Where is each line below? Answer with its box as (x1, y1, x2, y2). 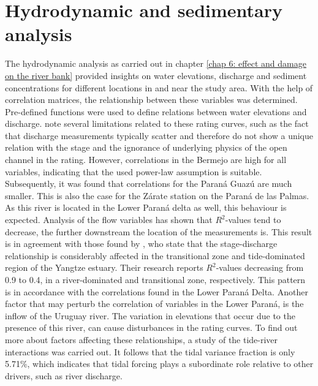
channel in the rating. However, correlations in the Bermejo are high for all (5, 153, 287, 166)
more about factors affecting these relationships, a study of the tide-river (5, 333, 278, 346)
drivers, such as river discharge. (5, 369, 123, 382)
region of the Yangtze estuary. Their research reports (5, 261, 203, 274)
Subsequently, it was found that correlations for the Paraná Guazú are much (5, 177, 292, 190)
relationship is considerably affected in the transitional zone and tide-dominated (5, 249, 305, 262)
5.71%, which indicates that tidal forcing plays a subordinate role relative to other (5, 357, 314, 370)
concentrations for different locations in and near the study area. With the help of (5, 81, 313, 94)
